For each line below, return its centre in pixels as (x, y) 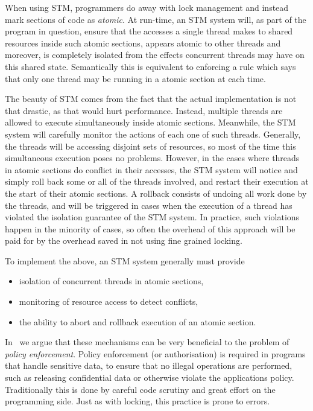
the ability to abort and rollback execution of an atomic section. (138, 321)
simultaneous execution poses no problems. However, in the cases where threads (152, 158)
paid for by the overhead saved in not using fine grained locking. (124, 241)
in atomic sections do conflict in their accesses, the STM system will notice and (151, 169)
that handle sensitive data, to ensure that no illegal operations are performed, (149, 365)
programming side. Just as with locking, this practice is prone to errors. (138, 401)
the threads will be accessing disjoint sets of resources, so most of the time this (150, 146)
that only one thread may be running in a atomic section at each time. (135, 78)
